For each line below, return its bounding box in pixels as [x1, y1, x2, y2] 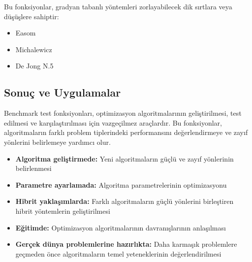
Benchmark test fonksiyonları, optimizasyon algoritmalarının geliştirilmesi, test [4, 108, 242, 118]
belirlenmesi [15, 163, 52, 173]
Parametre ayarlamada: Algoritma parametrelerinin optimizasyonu [15, 179, 227, 190]
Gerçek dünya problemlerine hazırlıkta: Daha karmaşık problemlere [15, 239, 237, 249]
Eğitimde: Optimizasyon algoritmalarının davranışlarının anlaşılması [15, 222, 226, 232]
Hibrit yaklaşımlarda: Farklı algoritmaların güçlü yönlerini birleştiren [15, 196, 234, 206]
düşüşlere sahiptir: [4, 11, 59, 21]
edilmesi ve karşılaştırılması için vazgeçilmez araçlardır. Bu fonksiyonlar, [4, 117, 222, 128]
